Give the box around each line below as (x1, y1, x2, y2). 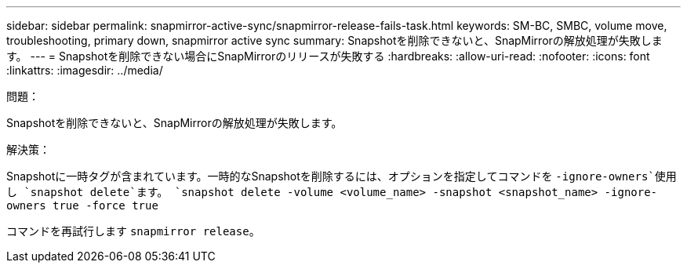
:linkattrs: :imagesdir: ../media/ (6, 64, 163, 77)
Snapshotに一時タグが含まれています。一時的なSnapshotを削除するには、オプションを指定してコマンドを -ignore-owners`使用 (6, 169, 677, 183)
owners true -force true (6, 199, 158, 212)
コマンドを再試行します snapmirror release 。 (6, 224, 260, 238)
